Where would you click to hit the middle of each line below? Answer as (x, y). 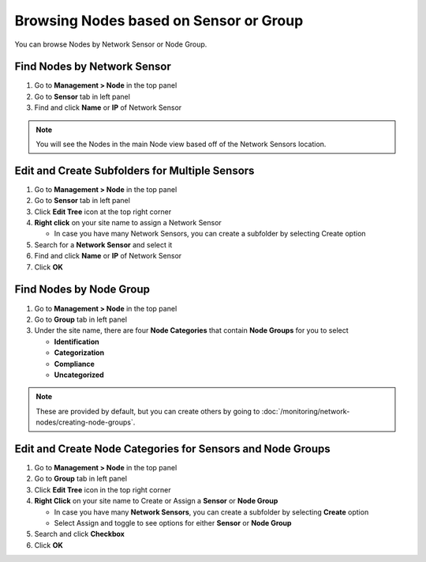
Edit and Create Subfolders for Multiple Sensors (135, 170)
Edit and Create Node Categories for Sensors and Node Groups (172, 449)
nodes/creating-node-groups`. (86, 422)
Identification (77, 341)
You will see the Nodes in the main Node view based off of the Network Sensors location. (181, 144)
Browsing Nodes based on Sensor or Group (159, 21)
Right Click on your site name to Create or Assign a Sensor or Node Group (156, 501)
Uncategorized (79, 375)
